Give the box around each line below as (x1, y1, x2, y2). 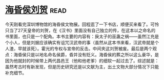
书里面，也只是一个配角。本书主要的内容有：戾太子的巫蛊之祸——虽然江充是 (5, 33, 159, 39)
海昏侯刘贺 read (5, 4, 67, 16)
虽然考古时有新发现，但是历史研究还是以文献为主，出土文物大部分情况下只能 (5, 64, 159, 69)
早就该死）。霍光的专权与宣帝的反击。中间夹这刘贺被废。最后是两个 (18, 46, 153, 51)
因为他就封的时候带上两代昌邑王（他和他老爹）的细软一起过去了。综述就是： (5, 58, 159, 64)
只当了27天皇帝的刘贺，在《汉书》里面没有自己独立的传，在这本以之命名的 (5, 27, 156, 33)
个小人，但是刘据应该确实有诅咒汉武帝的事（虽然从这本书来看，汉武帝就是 (5, 39, 155, 45)
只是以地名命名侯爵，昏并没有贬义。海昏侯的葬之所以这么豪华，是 (26, 51, 159, 57)
